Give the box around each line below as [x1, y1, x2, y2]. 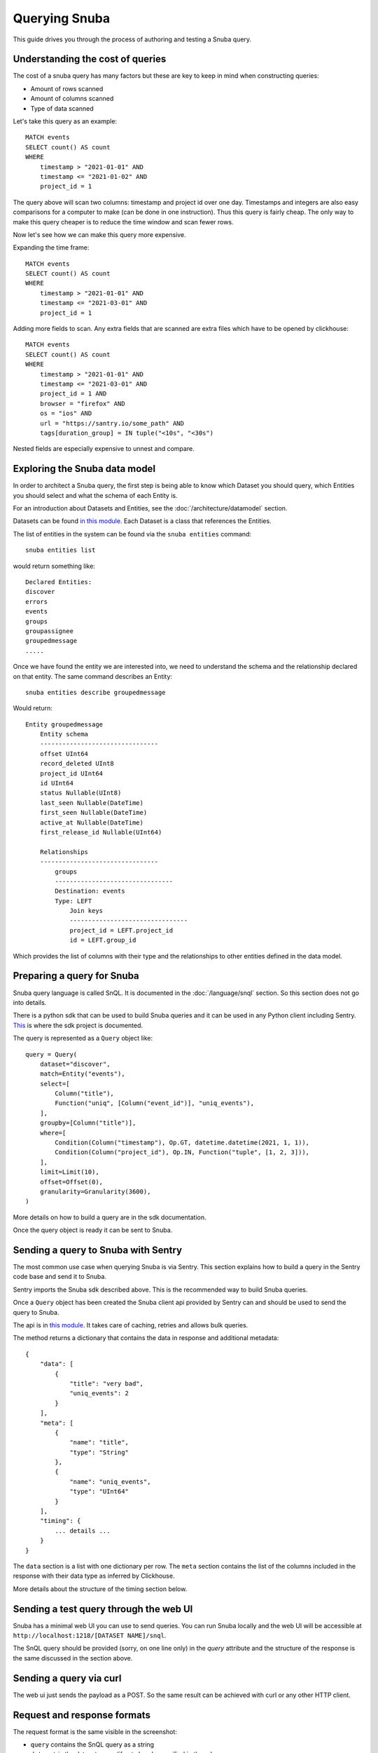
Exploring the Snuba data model [13, 463, 156, 475]
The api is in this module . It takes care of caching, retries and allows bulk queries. [13, 1321, 248, 1329]
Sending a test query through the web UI [13, 1603, 193, 1615]
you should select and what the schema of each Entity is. [13, 491, 178, 499]
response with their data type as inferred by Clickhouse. [13, 1571, 175, 1581]
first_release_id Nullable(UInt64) [39, 828, 162, 836]
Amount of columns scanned [30, 95, 114, 103]
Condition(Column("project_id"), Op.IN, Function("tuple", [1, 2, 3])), [55, 1149, 310, 1156]
